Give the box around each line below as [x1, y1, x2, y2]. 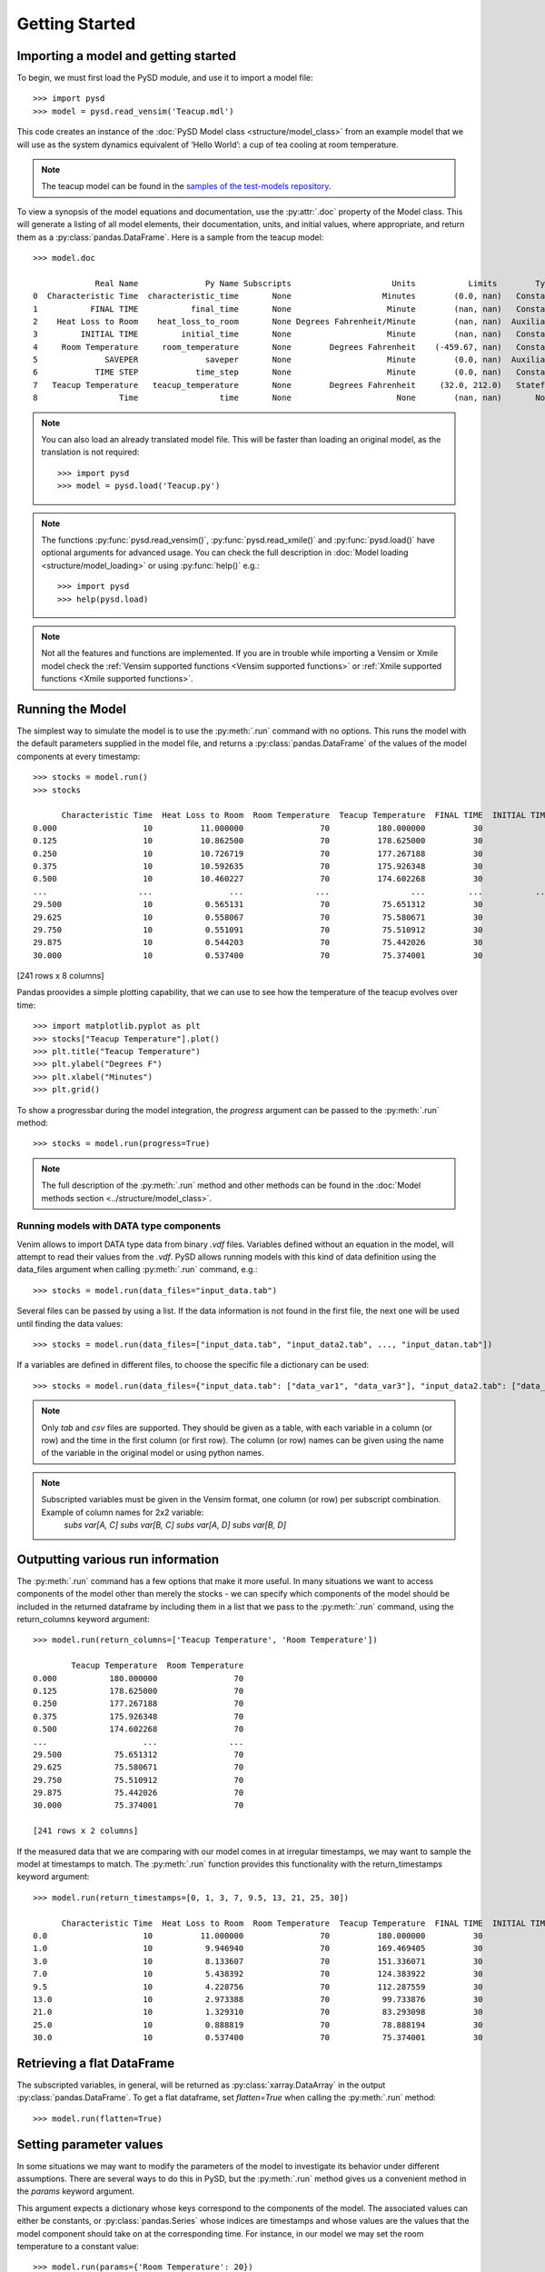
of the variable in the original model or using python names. [41, 1448, 265, 1459]
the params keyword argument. [16, 2186, 135, 2197]
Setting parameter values [16, 2137, 163, 2152]
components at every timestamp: [16, 751, 141, 762]
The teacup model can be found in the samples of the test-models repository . [41, 181, 332, 192]
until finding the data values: [16, 1318, 124, 1329]
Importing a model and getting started [16, 48, 236, 64]
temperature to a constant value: [16, 2241, 140, 2252]
